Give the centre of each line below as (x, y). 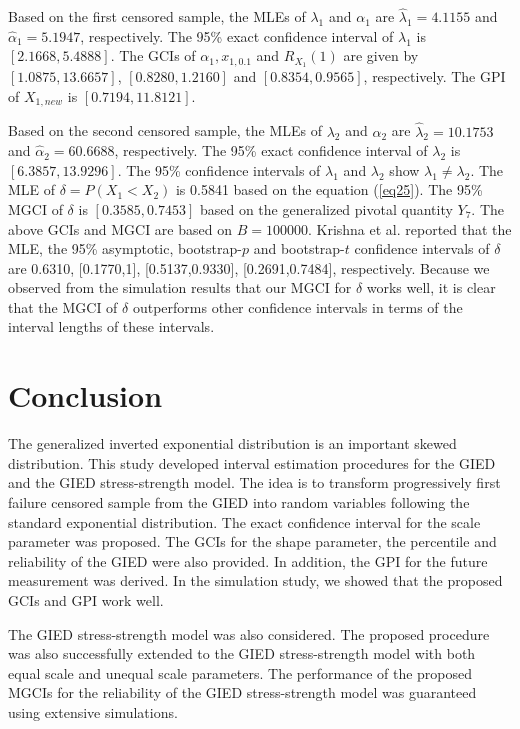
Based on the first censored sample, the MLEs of (157, 16)
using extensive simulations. (93, 711)
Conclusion (85, 395)
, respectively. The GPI (434, 76)
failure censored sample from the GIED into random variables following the (239, 501)
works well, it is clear (431, 287)
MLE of (32, 189)
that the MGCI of (63, 306)
